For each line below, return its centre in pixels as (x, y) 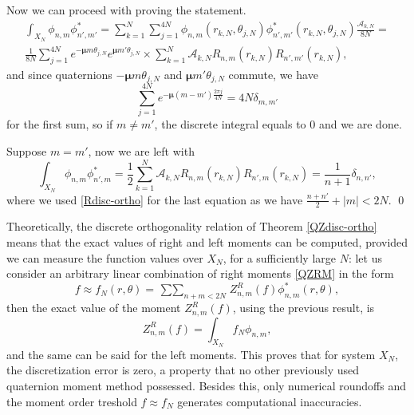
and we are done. (360, 124)
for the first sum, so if (60, 124)
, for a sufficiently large (279, 257)
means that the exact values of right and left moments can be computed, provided (207, 242)
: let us (365, 257)
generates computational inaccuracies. (270, 401)
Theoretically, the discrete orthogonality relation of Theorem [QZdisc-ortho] (192, 226)
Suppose (27, 151)
